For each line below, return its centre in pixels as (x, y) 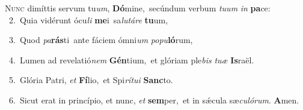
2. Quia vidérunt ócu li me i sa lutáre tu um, (88, 19)
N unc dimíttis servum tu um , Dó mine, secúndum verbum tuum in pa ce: (138, 8)
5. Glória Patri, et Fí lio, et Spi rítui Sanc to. (91, 80)
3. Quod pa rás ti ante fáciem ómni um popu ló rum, (101, 40)
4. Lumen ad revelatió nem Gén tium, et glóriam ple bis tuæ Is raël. (131, 59)
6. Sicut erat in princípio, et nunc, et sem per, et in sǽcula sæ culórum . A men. (154, 100)
